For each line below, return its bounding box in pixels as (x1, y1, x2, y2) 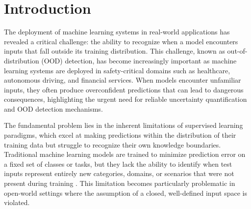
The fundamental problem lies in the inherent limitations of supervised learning (4, 120, 243, 130)
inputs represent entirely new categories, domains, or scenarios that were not (4, 168, 234, 179)
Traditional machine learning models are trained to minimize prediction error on (4, 149, 246, 159)
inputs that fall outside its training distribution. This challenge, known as (4, 46, 225, 56)
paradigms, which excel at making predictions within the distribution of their (4, 130, 236, 140)
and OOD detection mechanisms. (4, 103, 103, 114)
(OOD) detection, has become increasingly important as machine (41, 55, 237, 65)
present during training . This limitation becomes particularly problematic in (4, 178, 235, 188)
